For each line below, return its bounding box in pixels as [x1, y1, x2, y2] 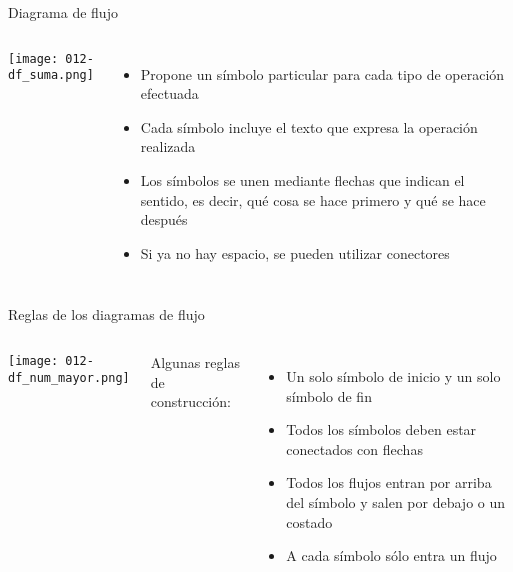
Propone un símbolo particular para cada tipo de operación [140, 63, 505, 84]
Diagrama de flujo [8, 2, 118, 22]
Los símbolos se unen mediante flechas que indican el [140, 169, 465, 190]
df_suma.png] [8, 68, 94, 83]
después [140, 209, 188, 230]
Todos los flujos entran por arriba [286, 472, 492, 493]
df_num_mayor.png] [8, 370, 130, 385]
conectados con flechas [286, 438, 423, 459]
